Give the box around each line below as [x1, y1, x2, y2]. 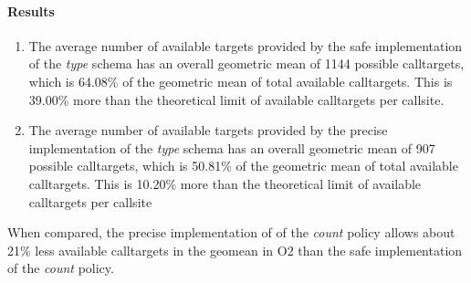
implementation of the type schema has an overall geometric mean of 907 [28, 138, 435, 157]
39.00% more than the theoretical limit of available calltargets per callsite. [28, 89, 445, 109]
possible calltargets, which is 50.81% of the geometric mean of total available [28, 156, 458, 175]
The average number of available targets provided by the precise [28, 121, 388, 140]
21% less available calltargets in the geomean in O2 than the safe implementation [7, 240, 463, 259]
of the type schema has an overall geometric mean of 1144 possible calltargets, [28, 54, 465, 73]
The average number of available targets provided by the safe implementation [28, 36, 463, 55]
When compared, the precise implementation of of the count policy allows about [7, 223, 455, 242]
